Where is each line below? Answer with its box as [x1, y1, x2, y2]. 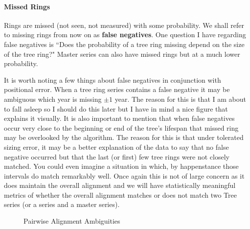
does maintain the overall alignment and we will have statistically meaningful [4, 180, 236, 190]
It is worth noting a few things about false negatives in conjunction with [4, 74, 221, 85]
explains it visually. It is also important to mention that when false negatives [4, 113, 235, 123]
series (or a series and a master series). [4, 199, 120, 209]
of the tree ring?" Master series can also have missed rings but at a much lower [4, 48, 240, 59]
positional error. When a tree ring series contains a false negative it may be [4, 84, 230, 94]
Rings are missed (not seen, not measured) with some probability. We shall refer [4, 20, 244, 30]
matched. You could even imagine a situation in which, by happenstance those [4, 161, 239, 171]
